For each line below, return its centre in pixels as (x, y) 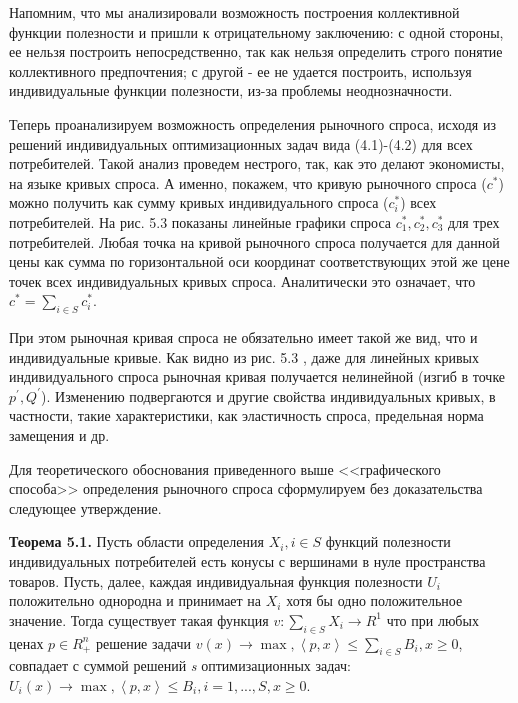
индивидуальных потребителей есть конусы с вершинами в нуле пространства (247, 561)
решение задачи (143, 642)
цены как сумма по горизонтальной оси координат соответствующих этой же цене (259, 261)
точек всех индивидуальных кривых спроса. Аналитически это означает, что (242, 280)
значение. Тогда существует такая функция (139, 619)
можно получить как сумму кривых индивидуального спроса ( (199, 202)
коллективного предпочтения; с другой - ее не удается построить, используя (240, 70)
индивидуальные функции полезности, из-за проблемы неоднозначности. (231, 90)
